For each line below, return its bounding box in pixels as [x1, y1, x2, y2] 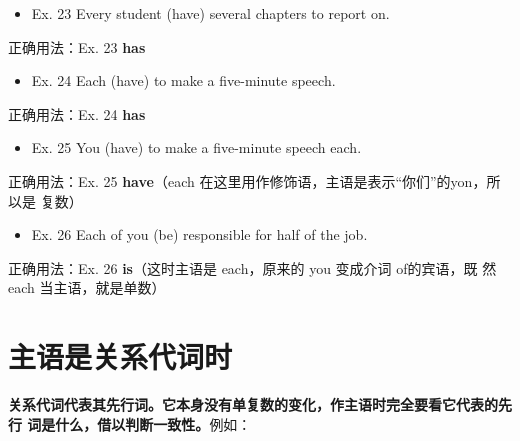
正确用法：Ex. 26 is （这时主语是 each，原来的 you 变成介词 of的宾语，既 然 [8, 257, 497, 278]
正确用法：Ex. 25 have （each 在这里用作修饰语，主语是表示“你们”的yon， [8, 170, 487, 191]
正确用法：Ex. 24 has [8, 103, 146, 124]
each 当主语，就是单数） [8, 277, 166, 298]
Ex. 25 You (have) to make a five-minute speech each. [31, 137, 362, 158]
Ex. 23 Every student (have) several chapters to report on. [31, 3, 390, 23]
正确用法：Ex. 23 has [8, 36, 146, 57]
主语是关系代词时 [8, 336, 233, 377]
